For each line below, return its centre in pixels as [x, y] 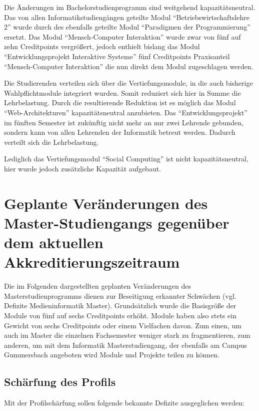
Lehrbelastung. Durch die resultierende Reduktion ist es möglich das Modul [120, 102]
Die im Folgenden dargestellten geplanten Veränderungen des [98, 286]
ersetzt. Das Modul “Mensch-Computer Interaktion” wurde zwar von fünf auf [122, 36]
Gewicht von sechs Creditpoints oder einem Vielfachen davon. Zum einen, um [123, 325]
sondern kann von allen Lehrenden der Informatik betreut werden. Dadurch [120, 132]
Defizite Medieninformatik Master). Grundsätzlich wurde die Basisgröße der [120, 305]
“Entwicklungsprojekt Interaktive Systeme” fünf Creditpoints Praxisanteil [117, 56]
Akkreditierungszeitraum [92, 262]
